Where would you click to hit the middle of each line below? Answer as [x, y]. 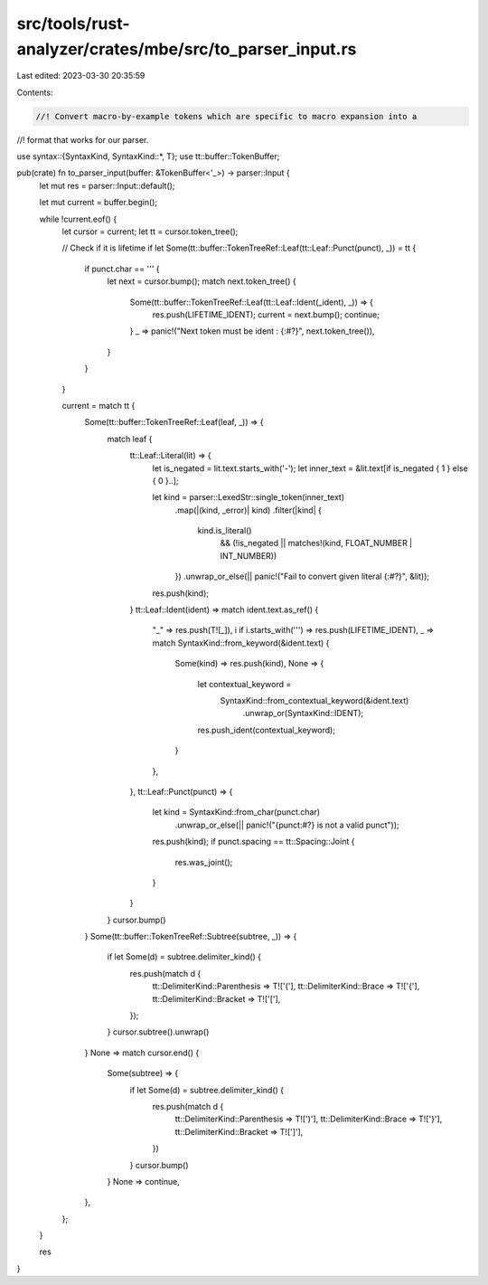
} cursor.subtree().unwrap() [158, 1032]
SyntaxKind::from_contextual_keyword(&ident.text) [314, 700]
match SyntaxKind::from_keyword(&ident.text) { [241, 643]
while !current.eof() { [78, 219]
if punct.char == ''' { [122, 269]
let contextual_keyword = [244, 684]
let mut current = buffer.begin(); [99, 203]
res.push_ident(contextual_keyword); [267, 730]
